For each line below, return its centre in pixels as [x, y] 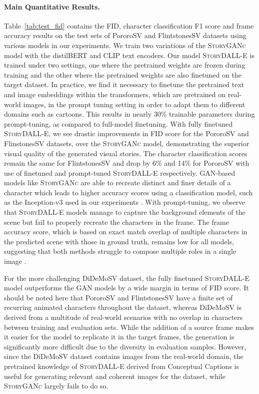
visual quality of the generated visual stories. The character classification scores [126, 153]
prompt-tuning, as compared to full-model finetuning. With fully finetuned [118, 123]
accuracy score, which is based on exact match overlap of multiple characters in [126, 232]
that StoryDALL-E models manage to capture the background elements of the [125, 212]
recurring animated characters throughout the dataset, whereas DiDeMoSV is [123, 307]
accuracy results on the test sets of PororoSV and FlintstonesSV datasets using [125, 35]
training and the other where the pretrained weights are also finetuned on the [123, 74]
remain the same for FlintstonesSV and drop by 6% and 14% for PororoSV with [127, 163]
